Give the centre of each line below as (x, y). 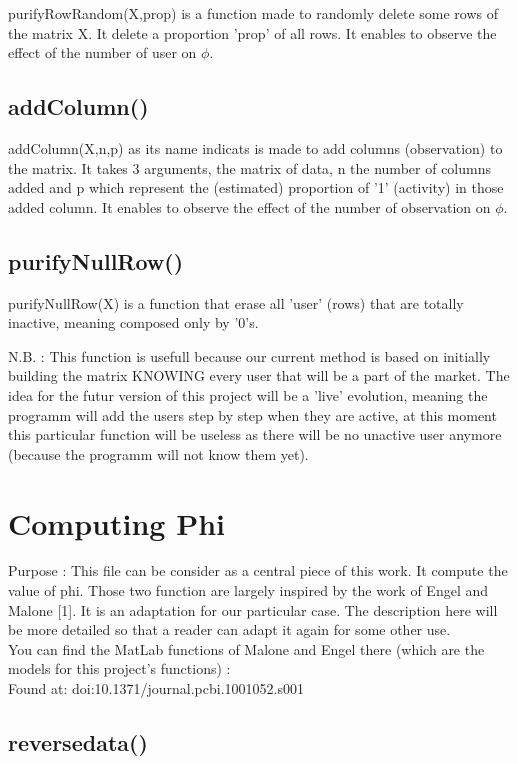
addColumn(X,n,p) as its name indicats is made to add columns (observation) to (255, 147)
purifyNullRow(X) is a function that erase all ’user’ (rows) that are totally (236, 302)
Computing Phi (116, 522)
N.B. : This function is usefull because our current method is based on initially (249, 355)
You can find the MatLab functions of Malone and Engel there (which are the (246, 648)
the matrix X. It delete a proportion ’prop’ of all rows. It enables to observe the (252, 32)
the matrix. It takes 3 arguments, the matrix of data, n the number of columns (249, 167)
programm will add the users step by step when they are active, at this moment (252, 414)
